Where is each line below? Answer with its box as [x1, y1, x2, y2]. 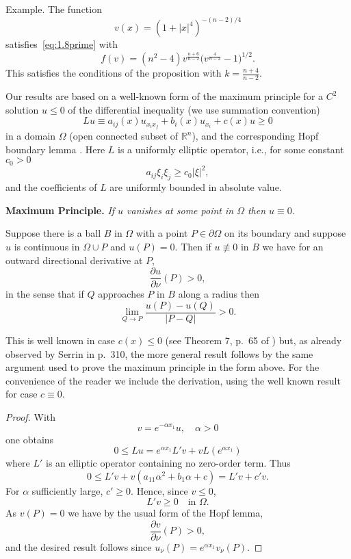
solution [5, 102, 39, 116]
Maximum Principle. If [5, 203, 115, 217]
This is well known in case [5, 333, 116, 347]
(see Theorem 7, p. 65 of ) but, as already [165, 333, 342, 347]
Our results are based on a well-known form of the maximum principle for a [5, 89, 324, 103]
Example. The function [5, 2, 102, 16]
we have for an [262, 239, 324, 254]
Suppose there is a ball [5, 226, 101, 240]
